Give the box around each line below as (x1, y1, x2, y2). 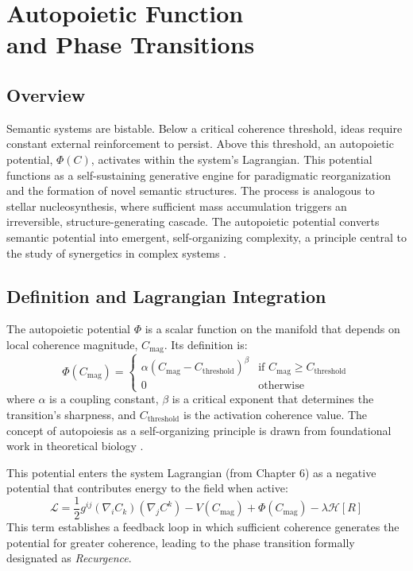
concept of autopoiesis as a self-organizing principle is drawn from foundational (6, 421, 392, 438)
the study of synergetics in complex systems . (6, 244, 226, 261)
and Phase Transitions (6, 28, 255, 60)
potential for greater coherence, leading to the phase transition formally (6, 534, 355, 550)
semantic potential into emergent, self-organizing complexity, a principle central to (6, 228, 407, 245)
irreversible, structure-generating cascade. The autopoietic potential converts (6, 213, 380, 230)
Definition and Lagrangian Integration (6, 283, 326, 308)
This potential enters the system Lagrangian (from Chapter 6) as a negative (6, 464, 376, 480)
